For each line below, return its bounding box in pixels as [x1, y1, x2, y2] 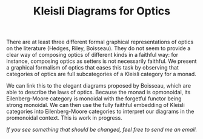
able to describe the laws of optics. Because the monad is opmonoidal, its [6, 89, 191, 96]
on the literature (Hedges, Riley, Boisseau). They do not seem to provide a [6, 45, 191, 52]
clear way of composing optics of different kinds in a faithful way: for [6, 51, 179, 59]
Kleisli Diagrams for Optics [33, 4, 171, 18]
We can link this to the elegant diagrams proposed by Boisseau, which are [6, 82, 191, 89]
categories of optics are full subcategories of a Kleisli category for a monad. [6, 71, 197, 78]
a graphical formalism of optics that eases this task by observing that [6, 64, 179, 71]
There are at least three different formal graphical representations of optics [6, 38, 194, 46]
